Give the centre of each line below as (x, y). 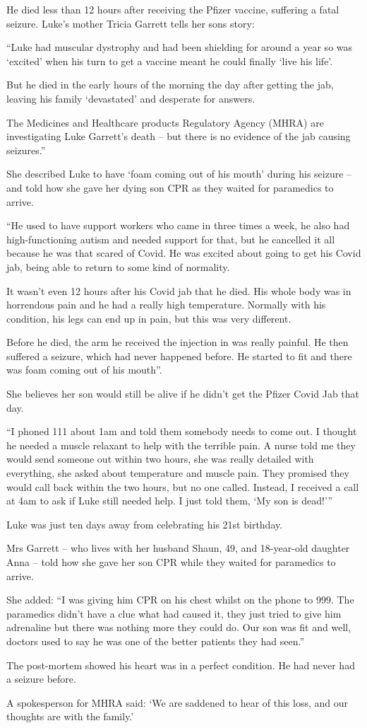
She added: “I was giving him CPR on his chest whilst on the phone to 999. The (180, 600)
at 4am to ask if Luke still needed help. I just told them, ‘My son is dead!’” (170, 501)
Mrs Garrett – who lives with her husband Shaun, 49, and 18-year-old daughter (178, 548)
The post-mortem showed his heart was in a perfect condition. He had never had (181, 665)
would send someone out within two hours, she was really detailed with (160, 459)
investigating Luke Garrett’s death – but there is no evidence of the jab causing (179, 136)
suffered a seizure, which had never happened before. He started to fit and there (179, 356)
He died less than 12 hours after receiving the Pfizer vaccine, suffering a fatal (173, 9)
